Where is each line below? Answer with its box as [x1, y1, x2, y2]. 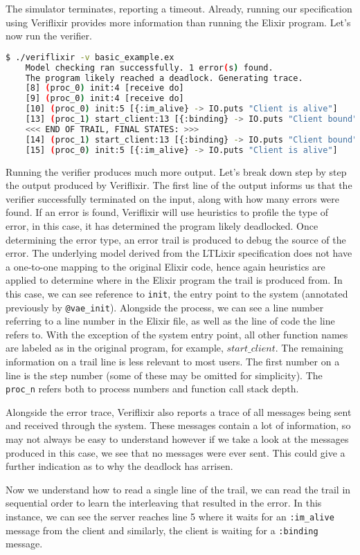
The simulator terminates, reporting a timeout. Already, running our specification [6, 1, 352, 15]
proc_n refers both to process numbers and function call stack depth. [6, 381, 299, 396]
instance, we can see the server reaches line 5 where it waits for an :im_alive [6, 509, 334, 523]
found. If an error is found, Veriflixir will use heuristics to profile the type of [6, 205, 329, 219]
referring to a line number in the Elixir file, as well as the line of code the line [6, 313, 335, 328]
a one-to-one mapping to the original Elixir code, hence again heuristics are [6, 259, 325, 273]
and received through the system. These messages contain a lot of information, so [6, 418, 351, 433]
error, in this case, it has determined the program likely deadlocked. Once [6, 218, 318, 233]
